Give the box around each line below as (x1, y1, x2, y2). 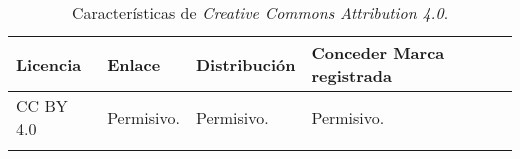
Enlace (107, 52, 161, 76)
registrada (311, 64, 392, 87)
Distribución (195, 52, 296, 76)
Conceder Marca (311, 41, 445, 64)
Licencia (16, 52, 82, 76)
